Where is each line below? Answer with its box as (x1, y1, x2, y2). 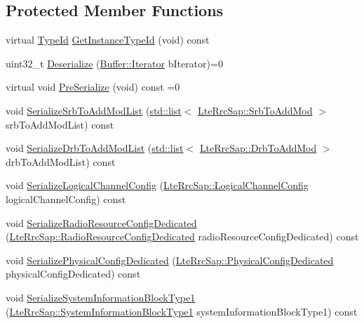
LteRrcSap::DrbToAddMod (199, 141, 317, 155)
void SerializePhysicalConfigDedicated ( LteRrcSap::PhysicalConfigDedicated (6, 252, 334, 267)
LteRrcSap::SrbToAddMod (197, 103, 313, 117)
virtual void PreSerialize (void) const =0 (6, 79, 180, 94)
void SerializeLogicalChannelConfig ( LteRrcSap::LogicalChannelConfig (6, 178, 309, 193)
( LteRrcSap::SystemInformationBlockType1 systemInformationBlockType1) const (6, 304, 358, 318)
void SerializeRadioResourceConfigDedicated (6, 215, 197, 230)
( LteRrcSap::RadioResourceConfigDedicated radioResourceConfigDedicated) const (6, 229, 359, 244)
